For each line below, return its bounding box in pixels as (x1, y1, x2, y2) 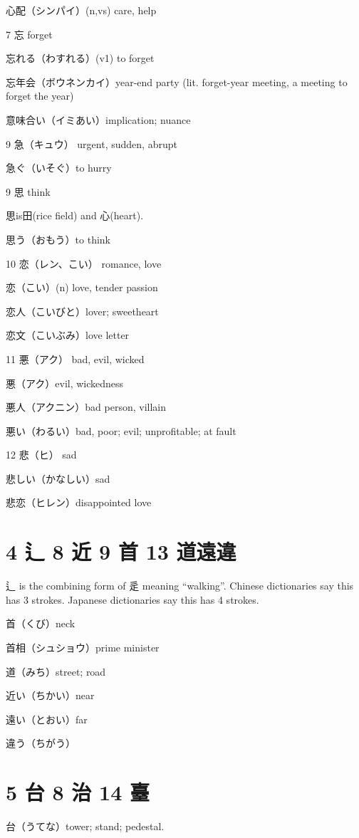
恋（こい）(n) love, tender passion (6, 280, 158, 295)
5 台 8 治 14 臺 (6, 777, 150, 807)
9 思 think (6, 184, 51, 199)
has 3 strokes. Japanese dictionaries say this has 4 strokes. (6, 592, 259, 607)
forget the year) (6, 88, 74, 103)
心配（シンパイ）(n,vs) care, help (6, 3, 157, 17)
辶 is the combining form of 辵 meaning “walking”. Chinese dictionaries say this (6, 578, 354, 593)
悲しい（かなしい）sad (6, 471, 110, 486)
